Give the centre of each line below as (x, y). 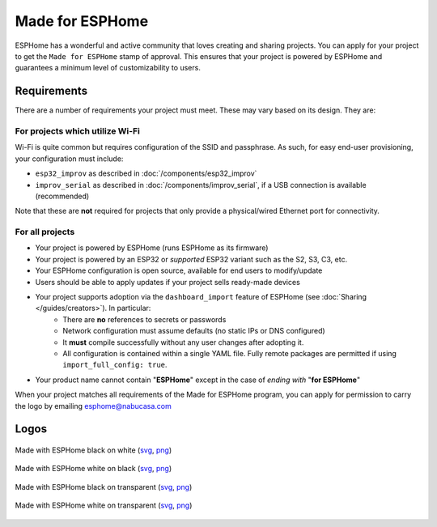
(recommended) (62, 196)
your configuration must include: (69, 159)
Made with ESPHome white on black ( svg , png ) (93, 469)
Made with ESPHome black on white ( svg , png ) (93, 450)
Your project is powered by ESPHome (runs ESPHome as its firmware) (152, 248)
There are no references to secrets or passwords (144, 319)
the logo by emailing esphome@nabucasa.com (93, 406)
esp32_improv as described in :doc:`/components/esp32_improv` (146, 173)
